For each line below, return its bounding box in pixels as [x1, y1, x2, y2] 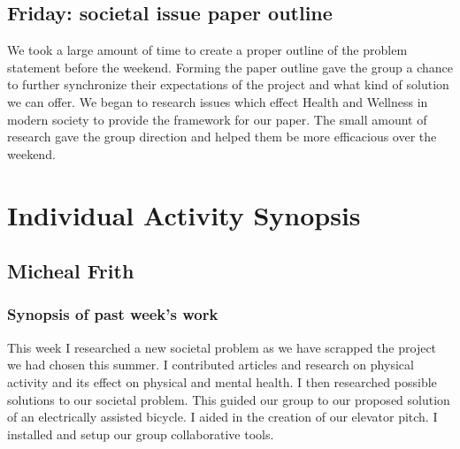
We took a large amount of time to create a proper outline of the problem [7, 41, 408, 59]
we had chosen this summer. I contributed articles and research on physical [7, 355, 414, 374]
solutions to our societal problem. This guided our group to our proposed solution [7, 390, 450, 408]
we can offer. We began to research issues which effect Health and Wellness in [7, 92, 428, 110]
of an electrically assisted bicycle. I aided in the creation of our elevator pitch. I [7, 407, 438, 426]
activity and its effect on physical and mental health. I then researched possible [7, 372, 437, 391]
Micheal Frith [7, 257, 134, 285]
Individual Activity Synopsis [7, 196, 361, 232]
